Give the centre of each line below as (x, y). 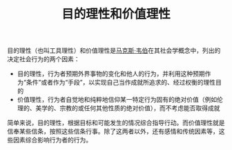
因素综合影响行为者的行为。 (52, 140)
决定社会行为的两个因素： (43, 59)
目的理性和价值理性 (116, 14)
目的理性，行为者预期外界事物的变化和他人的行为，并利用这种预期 (111, 74)
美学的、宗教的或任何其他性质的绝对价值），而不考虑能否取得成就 (128, 108)
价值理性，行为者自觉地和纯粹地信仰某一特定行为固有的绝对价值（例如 (117, 100)
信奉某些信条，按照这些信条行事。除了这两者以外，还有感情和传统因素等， (113, 131)
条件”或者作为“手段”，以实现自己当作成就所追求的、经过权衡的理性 (121, 83)
